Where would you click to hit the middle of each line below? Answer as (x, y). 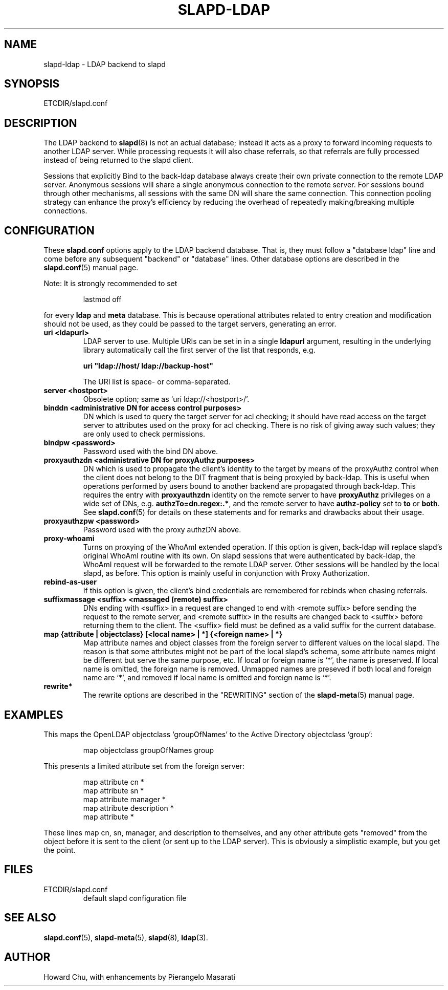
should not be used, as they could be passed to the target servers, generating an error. (190, 324)
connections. (65, 211)
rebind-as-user (70, 582)
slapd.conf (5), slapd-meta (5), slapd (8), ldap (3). (126, 937)
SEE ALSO (30, 918)
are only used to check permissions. (144, 434)
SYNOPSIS (32, 84)
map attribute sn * (114, 790)
